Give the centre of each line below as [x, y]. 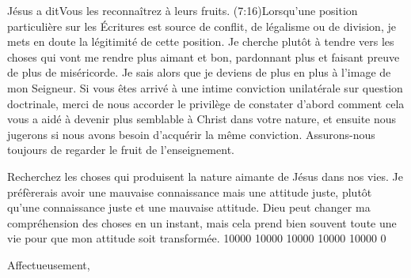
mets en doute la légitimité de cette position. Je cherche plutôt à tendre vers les [201, 41]
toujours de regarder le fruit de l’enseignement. [121, 150]
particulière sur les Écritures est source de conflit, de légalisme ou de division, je [202, 26]
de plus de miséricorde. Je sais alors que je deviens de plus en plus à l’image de [199, 72]
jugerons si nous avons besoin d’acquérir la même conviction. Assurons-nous [191, 134]
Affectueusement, [49, 264]
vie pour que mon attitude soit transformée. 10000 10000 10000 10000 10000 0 [197, 238]
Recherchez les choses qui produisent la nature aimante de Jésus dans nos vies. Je [205, 176]
